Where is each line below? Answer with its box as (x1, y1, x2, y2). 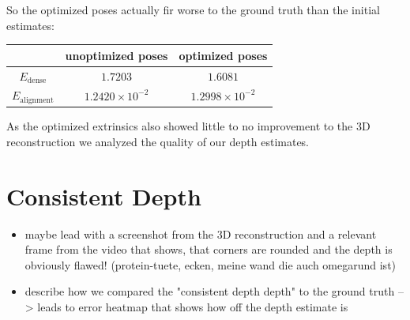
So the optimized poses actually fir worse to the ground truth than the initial (6, 2, 380, 17)
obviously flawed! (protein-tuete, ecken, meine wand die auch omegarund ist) (24, 256, 397, 273)
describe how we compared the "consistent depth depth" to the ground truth (24, 283, 395, 299)
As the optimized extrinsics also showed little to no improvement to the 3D (6, 118, 371, 134)
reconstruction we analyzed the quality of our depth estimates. (6, 133, 310, 149)
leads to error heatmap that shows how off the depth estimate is (37, 299, 348, 315)
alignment (20, 96, 54, 104)
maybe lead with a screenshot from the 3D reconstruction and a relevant (24, 225, 377, 242)
